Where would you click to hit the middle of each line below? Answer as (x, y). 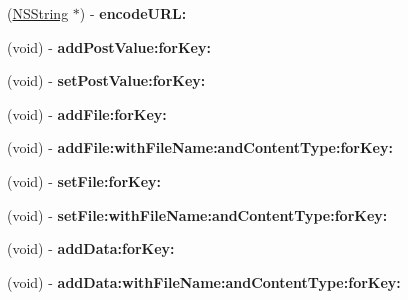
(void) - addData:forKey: (91, 248)
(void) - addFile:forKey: (87, 113)
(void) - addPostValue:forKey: (109, 46)
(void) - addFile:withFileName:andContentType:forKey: (200, 147)
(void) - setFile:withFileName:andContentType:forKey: (197, 214)
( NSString (38, 13)
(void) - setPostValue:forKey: (106, 80)
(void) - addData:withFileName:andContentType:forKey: (204, 281)
